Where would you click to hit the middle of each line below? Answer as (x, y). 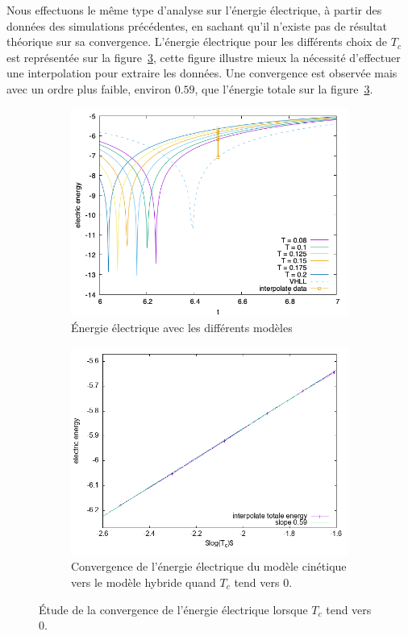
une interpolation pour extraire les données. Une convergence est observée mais (202, 73)
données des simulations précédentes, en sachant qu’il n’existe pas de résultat (197, 25)
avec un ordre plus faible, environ (89, 88)
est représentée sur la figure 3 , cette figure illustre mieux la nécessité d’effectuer (204, 57)
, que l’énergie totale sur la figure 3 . (284, 88)
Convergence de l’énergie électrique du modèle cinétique (209, 566)
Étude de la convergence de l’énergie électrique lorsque (173, 609)
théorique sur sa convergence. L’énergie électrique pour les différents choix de (197, 42)
